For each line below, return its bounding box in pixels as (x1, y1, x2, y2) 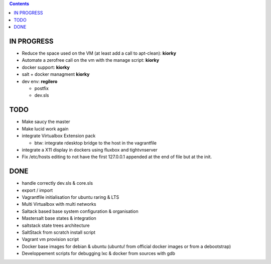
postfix (34, 85, 49, 91)
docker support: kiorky (22, 64, 70, 70)
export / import (22, 187, 53, 193)
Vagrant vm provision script (22, 236, 79, 242)
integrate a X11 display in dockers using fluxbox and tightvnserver (22, 147, 158, 153)
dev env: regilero (22, 78, 58, 84)
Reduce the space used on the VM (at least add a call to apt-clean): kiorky (22, 50, 177, 56)
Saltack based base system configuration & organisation (22, 208, 139, 214)
